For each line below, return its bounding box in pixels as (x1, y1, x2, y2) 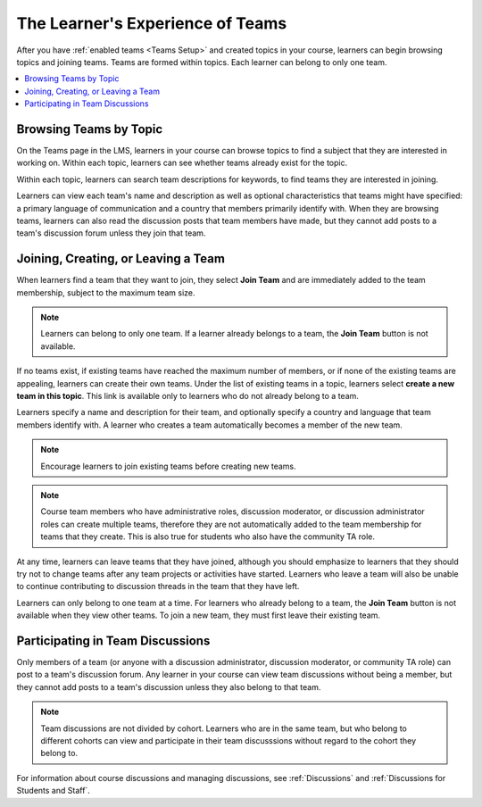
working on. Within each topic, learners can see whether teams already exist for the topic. (16, 157, 348, 169)
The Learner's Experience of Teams (16, 13, 287, 33)
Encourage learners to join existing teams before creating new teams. (40, 461, 296, 471)
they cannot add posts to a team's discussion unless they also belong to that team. (16, 681, 321, 692)
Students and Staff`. (16, 786, 91, 796)
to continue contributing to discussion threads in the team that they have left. (16, 581, 300, 592)
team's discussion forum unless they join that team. (16, 228, 206, 238)
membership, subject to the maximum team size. (16, 287, 195, 298)
